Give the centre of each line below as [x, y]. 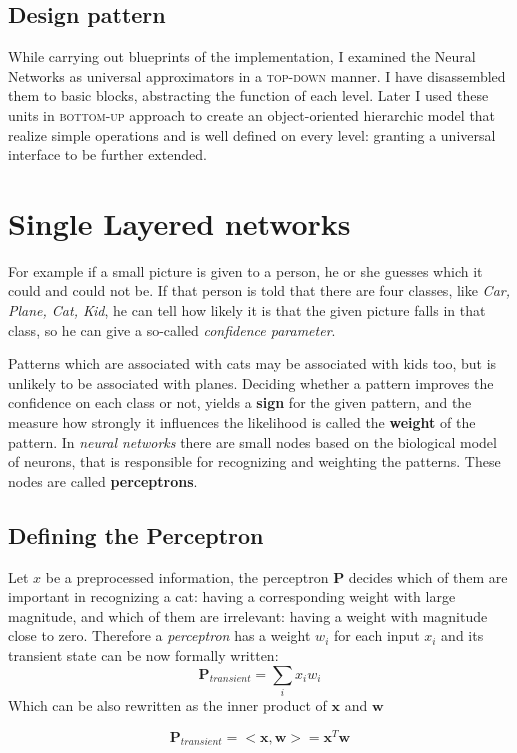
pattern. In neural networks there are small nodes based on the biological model [252, 441]
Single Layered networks [179, 222]
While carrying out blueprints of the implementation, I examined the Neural [242, 56]
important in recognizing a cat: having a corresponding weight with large [232, 596]
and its [462, 635]
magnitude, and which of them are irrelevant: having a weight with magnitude [248, 615]
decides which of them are [428, 576]
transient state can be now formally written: [143, 655]
